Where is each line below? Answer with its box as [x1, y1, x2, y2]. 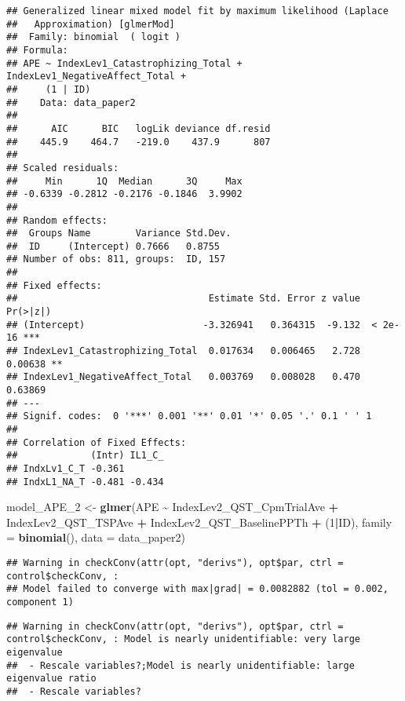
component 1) [6, 597, 74, 608]
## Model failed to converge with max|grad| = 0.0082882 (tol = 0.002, [6, 583, 389, 595]
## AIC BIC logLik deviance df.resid [6, 122, 271, 134]
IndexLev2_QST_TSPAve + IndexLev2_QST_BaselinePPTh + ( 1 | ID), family [6, 513, 392, 530]
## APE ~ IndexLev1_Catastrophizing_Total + [6, 57, 243, 69]
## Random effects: [6, 214, 108, 226]
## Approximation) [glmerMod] [6, 18, 175, 30]
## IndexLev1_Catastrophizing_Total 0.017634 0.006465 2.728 [6, 345, 361, 357]
